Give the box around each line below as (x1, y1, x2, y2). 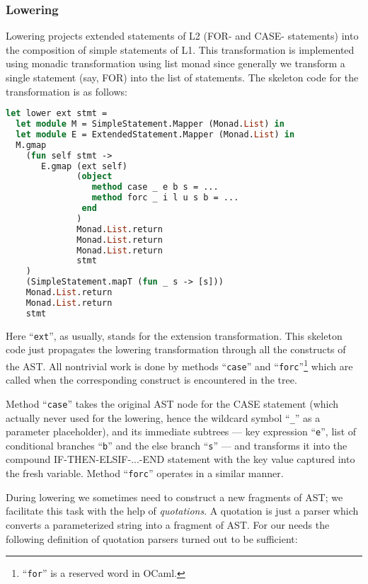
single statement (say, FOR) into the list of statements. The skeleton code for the (6, 70, 359, 84)
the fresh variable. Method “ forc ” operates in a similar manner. (6, 466, 284, 481)
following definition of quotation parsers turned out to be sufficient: (6, 531, 298, 546)
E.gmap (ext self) (41, 161, 127, 171)
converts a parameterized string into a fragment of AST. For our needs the (6, 517, 330, 532)
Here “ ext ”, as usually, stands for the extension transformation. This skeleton (6, 328, 343, 343)
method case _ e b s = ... (91, 182, 219, 193)
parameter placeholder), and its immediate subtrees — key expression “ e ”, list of (6, 424, 357, 439)
